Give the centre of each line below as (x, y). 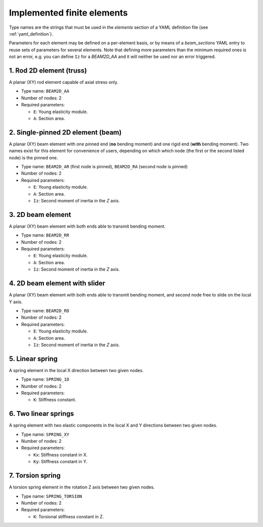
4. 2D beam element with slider (57, 283)
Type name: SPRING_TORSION (52, 496)
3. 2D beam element (40, 215)
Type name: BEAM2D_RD (45, 311)
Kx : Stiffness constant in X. (60, 455)
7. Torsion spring (35, 476)
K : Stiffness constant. (55, 400)
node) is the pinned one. (34, 157)
